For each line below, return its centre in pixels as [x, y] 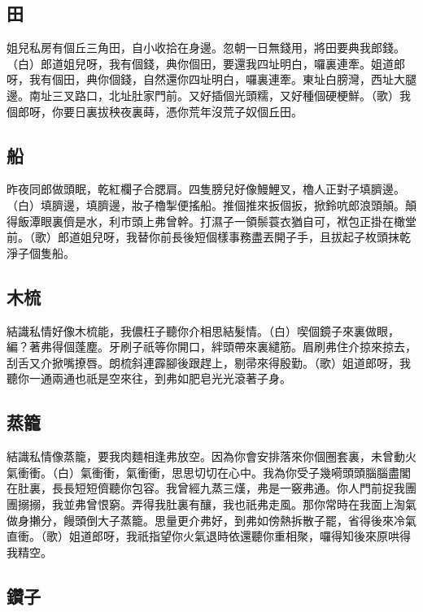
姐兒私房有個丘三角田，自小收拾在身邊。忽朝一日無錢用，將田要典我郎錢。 [206, 48]
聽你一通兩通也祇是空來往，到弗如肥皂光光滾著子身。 [149, 378]
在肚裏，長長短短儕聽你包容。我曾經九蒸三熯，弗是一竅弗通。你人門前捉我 [206, 488]
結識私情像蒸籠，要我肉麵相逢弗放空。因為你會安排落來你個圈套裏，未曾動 [206, 456]
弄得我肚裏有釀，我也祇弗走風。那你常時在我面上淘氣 [274, 503]
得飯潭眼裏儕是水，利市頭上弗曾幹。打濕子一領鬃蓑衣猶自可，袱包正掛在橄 [206, 221]
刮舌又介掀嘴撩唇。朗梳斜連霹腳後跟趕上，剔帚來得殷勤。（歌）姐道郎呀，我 [209, 362]
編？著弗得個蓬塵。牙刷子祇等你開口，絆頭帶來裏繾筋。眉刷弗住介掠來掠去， [211, 347]
